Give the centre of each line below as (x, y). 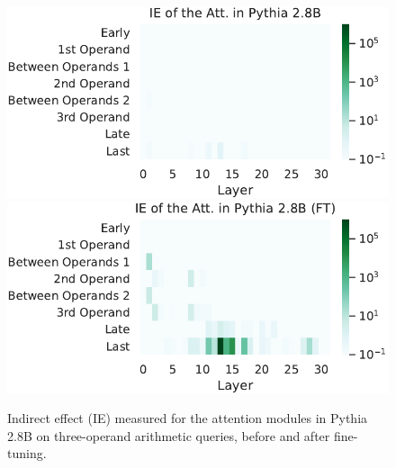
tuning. (27, 453)
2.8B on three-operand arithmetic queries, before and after (169, 435)
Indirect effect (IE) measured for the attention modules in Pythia (188, 418)
